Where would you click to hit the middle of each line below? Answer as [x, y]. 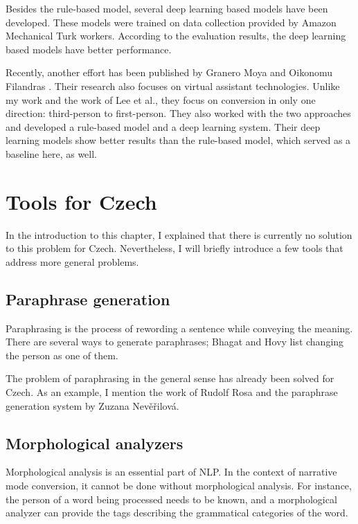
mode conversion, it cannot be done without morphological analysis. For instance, [179, 485]
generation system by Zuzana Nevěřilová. [92, 405]
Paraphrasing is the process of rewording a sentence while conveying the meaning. [179, 328]
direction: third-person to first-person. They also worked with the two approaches [178, 113]
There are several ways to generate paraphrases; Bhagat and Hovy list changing [175, 342]
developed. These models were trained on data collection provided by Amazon [171, 22]
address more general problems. [72, 261]
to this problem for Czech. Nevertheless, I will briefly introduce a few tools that [174, 248]
